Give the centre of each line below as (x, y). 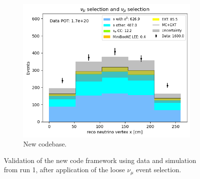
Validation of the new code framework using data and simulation (100, 160)
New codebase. (45, 144)
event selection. (158, 170)
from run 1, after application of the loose (64, 170)
